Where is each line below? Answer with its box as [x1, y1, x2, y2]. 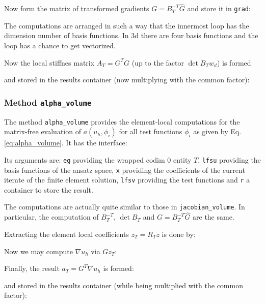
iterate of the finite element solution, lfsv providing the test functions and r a [4, 174, 250, 185]
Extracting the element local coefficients [4, 228, 129, 239]
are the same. [193, 211, 234, 222]
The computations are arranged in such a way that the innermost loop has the [4, 20, 249, 31]
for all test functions [119, 126, 182, 137]
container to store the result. [4, 184, 93, 195]
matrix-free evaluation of [4, 126, 81, 137]
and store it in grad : [187, 3, 251, 14]
